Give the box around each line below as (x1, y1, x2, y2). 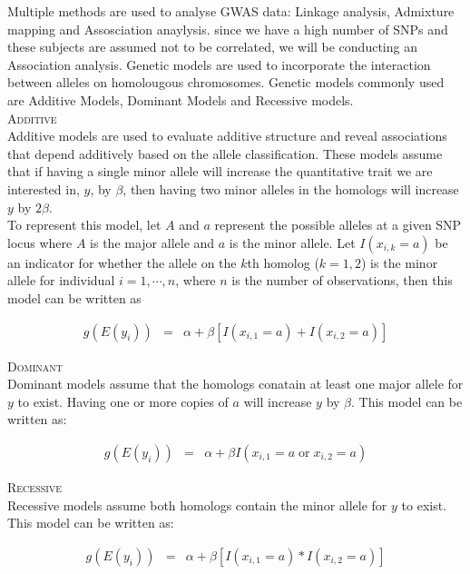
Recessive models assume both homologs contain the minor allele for (7, 495, 387, 514)
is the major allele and (90, 233, 215, 252)
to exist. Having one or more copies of (17, 391, 229, 411)
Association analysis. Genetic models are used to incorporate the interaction (7, 54, 431, 74)
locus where (7, 233, 73, 252)
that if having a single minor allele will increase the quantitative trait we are (7, 162, 433, 181)
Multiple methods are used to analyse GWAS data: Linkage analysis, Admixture (7, 2, 455, 20)
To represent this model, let (7, 215, 162, 234)
